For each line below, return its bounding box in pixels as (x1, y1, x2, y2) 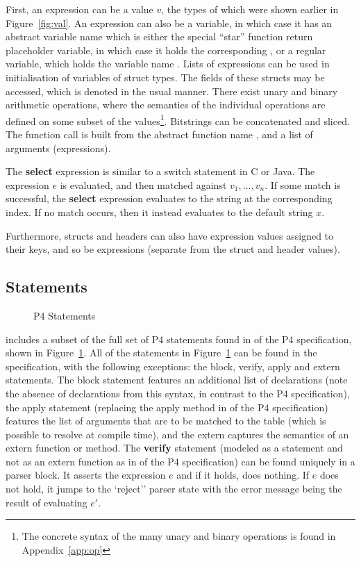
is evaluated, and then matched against (60, 177, 227, 192)
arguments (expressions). (6, 140, 111, 155)
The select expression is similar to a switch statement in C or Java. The (6, 164, 315, 179)
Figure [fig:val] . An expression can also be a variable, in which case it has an (6, 15, 333, 30)
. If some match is (265, 177, 341, 192)
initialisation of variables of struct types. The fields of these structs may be (6, 69, 325, 84)
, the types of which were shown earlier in (161, 2, 339, 16)
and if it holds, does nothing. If (176, 468, 310, 482)
